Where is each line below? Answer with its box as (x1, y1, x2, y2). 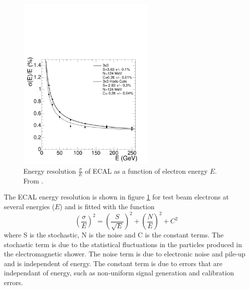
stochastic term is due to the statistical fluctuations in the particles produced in (4, 239, 242, 249)
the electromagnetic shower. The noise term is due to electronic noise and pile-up (4, 249, 246, 259)
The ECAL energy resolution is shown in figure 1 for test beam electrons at (4, 192, 229, 202)
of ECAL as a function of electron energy (85, 165, 208, 176)
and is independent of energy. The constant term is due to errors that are (4, 258, 223, 268)
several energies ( (4, 201, 55, 211)
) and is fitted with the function (59, 201, 155, 211)
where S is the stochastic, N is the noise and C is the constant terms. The (4, 230, 224, 240)
